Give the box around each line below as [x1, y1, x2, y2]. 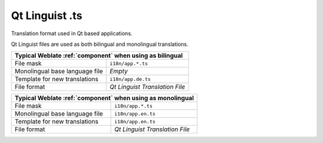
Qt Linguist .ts [11, 9, 83, 22]
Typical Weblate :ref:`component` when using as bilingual [14, 51, 183, 60]
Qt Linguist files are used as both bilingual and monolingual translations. [11, 41, 188, 48]
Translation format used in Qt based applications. [11, 30, 133, 37]
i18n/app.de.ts [109, 76, 151, 82]
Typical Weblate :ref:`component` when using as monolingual [14, 94, 194, 102]
